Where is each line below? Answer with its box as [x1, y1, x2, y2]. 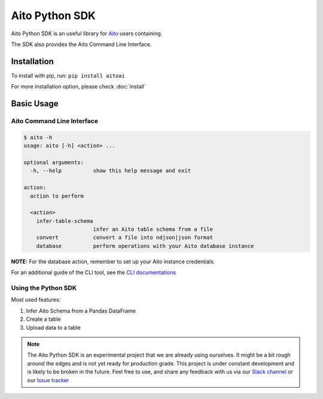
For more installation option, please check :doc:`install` [11, 83, 146, 90]
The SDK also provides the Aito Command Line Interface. [11, 41, 152, 48]
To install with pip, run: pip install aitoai [11, 72, 126, 79]
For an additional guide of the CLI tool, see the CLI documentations [11, 269, 176, 276]
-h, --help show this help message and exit [30, 167, 191, 174]
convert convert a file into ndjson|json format [36, 234, 214, 241]
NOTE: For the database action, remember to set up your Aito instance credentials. [11, 257, 215, 265]
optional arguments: [23, 159, 84, 165]
